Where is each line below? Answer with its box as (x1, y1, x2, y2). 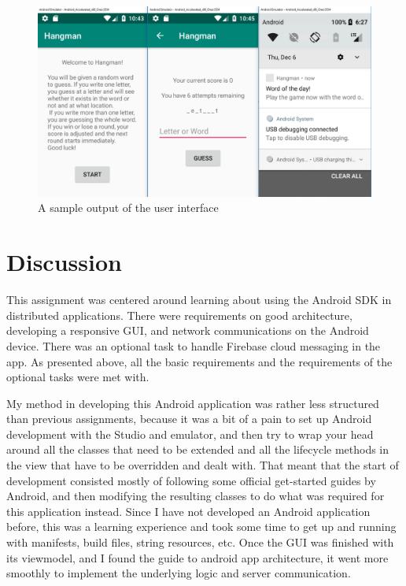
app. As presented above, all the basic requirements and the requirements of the (6, 353, 393, 369)
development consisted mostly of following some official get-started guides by (6, 472, 376, 488)
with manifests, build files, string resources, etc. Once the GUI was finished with (6, 534, 394, 551)
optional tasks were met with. (6, 369, 149, 385)
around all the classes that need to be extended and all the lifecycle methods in (6, 441, 389, 458)
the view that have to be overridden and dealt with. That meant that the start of (6, 457, 399, 473)
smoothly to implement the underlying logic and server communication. (6, 565, 351, 581)
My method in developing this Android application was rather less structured (6, 395, 379, 411)
